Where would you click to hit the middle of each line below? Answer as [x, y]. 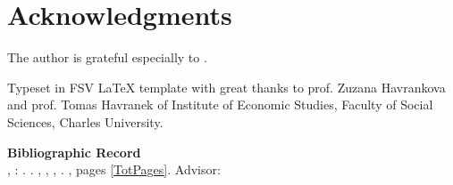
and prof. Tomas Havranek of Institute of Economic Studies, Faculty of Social [220, 105]
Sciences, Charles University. [85, 121]
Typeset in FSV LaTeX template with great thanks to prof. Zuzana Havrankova [226, 87]
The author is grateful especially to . [107, 57]
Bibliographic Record [74, 152]
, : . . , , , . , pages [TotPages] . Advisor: [114, 169]
